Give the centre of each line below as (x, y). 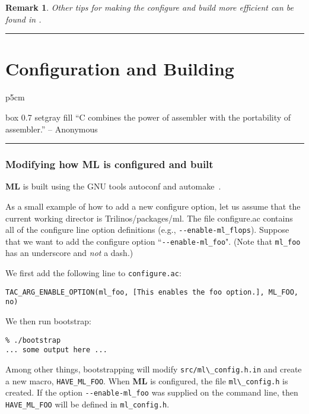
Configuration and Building (120, 69)
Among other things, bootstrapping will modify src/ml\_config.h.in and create (154, 369)
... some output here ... (56, 350)
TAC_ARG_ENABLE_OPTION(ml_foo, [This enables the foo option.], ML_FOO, (152, 292)
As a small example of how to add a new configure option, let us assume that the (153, 206)
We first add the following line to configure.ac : (93, 273)
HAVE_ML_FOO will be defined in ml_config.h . (87, 404)
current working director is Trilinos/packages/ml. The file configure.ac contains (149, 218)
